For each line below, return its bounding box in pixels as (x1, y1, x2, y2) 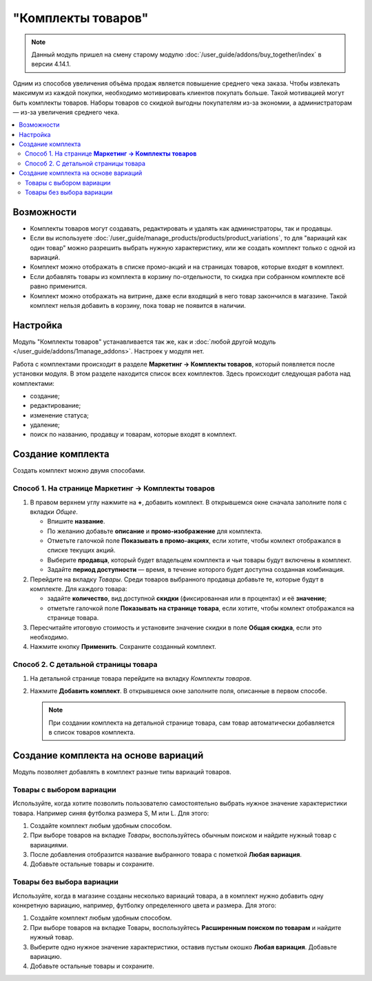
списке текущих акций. (47, 546, 116, 555)
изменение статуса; (30, 411, 90, 420)
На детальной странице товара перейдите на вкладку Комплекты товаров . (30, 674, 252, 682)
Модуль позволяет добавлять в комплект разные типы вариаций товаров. (12, 767, 231, 776)
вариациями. (30, 840, 68, 849)
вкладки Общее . (30, 507, 79, 516)
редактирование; (30, 402, 81, 410)
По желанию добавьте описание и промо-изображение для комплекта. (47, 527, 262, 535)
